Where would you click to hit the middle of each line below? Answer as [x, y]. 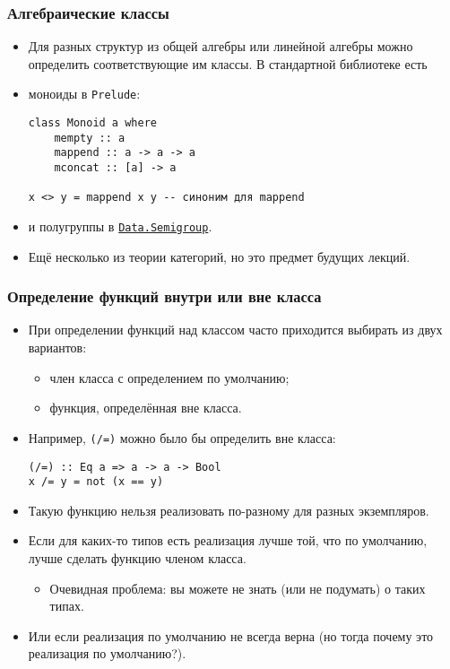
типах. [67, 606]
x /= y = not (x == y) [96, 482]
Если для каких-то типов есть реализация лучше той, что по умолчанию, [228, 540]
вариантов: [57, 348]
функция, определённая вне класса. [146, 408]
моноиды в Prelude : [84, 94]
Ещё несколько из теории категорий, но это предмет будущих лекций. [219, 256]
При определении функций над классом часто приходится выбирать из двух [235, 330]
